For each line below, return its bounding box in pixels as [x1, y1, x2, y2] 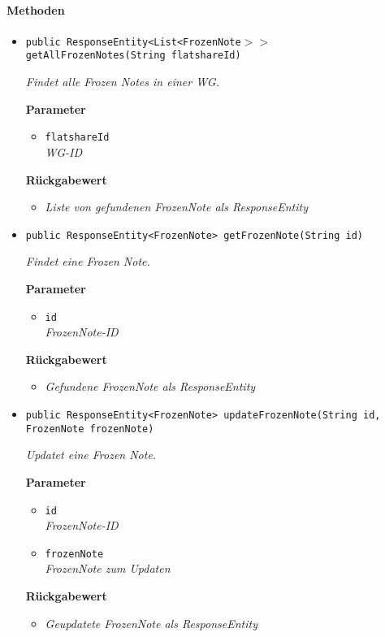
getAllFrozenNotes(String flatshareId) [25, 50, 241, 62]
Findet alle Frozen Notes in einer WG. [25, 73, 219, 90]
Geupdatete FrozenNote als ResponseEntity [45, 614, 257, 631]
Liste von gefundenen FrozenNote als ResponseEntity [45, 198, 308, 215]
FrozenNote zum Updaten [45, 560, 171, 577]
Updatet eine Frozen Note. [25, 446, 157, 463]
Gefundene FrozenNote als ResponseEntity [45, 378, 256, 395]
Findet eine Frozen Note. [25, 253, 150, 270]
